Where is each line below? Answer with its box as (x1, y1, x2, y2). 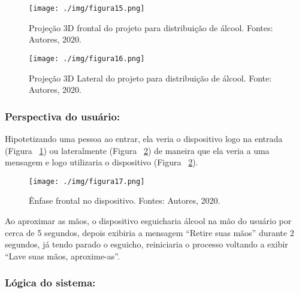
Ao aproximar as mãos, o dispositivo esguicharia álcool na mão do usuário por (5, 214, 292, 226)
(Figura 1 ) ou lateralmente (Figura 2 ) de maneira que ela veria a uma (5, 144, 270, 156)
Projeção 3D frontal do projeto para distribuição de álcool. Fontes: (29, 21, 273, 34)
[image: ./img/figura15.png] (29, 4, 145, 13)
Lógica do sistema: (5, 275, 96, 290)
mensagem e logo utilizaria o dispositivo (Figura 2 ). (5, 156, 198, 168)
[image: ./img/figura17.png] (29, 177, 145, 186)
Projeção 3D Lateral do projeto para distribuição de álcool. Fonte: (29, 71, 272, 84)
